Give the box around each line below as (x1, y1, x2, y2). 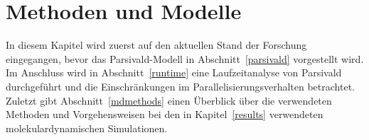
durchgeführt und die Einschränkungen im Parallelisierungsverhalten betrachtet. (6, 78, 355, 93)
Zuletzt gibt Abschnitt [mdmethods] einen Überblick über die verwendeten (6, 93, 332, 107)
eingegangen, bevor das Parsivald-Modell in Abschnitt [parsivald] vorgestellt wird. (6, 51, 364, 66)
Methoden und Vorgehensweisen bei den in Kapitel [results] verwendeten (6, 107, 323, 122)
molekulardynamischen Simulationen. (6, 120, 168, 135)
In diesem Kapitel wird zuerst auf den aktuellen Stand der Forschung (6, 37, 307, 52)
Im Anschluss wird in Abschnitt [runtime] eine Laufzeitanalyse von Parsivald (6, 65, 342, 80)
